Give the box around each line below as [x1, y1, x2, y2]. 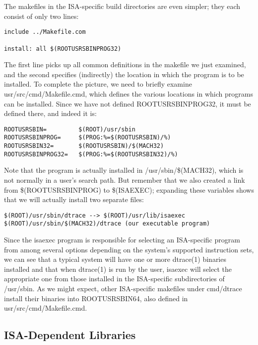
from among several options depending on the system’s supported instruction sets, [4, 244, 254, 254]
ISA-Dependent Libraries [4, 327, 136, 343]
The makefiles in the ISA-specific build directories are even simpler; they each [4, 1, 241, 11]
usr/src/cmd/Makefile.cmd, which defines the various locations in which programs [4, 88, 253, 99]
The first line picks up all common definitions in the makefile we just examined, [4, 59, 246, 70]
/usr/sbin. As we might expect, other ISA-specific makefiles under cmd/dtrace [4, 283, 242, 293]
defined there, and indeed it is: [4, 108, 97, 118]
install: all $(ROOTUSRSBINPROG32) [4, 45, 122, 52]
